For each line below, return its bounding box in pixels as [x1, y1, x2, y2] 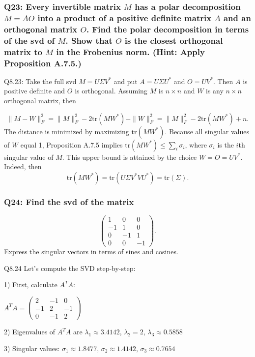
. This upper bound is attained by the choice [62, 151, 197, 162]
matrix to [4, 45, 43, 58]
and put [113, 76, 138, 86]
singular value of [4, 151, 54, 162]
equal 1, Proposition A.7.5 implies [20, 139, 123, 149]
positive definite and [4, 86, 65, 96]
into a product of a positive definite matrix [37, 11, 212, 24]
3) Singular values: [4, 343, 60, 353]
